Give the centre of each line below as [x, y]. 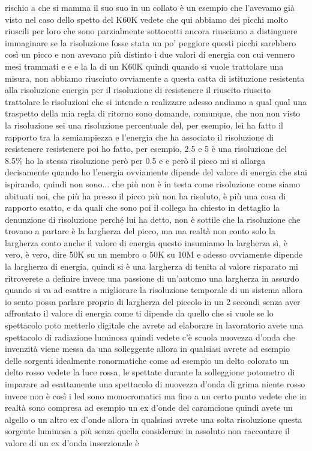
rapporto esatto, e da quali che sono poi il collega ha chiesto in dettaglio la [142, 207]
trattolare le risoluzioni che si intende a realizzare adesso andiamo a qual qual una [156, 101]
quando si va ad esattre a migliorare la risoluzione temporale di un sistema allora [154, 290]
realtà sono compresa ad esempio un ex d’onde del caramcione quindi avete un [149, 407]
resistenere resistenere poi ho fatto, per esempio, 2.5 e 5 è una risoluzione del [146, 149]
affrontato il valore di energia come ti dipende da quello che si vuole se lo [139, 313]
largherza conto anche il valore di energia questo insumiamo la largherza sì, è [146, 242]
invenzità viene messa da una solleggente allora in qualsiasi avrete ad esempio [147, 349]
